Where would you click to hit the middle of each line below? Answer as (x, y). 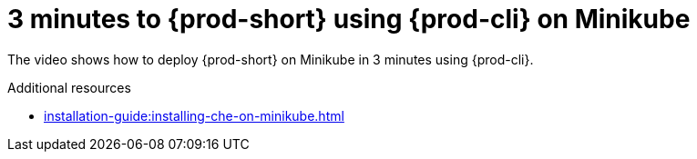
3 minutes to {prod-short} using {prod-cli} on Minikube (349, 19)
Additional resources (69, 87)
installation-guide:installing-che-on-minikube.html (194, 115)
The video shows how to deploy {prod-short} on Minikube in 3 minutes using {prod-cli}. (271, 59)
